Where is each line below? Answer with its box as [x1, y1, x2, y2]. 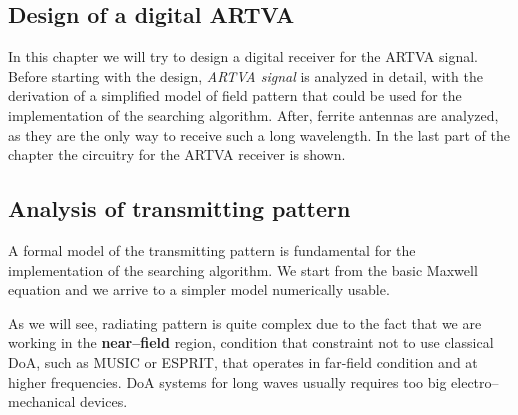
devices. [79, 391, 128, 412]
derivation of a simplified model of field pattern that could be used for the [8, 85, 462, 106]
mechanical [8, 391, 76, 412]
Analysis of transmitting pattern [8, 193, 351, 224]
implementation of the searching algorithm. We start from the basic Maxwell [8, 259, 478, 280]
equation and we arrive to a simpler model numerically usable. [8, 279, 390, 300]
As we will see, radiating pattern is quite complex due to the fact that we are [8, 312, 482, 333]
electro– [451, 371, 499, 392]
